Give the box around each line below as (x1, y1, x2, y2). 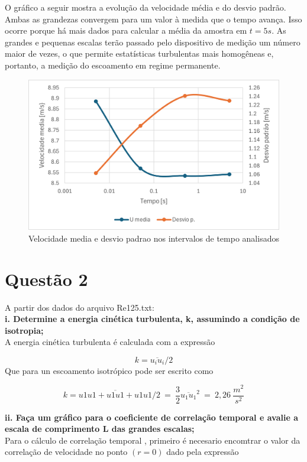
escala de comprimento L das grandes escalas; (5, 422, 195, 435)
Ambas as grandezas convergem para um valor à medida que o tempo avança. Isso (5, 12, 302, 25)
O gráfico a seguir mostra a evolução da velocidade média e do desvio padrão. (5, 1, 286, 13)
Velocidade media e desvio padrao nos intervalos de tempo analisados (28, 232, 279, 244)
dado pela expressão (166, 445, 239, 458)
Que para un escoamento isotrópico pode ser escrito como (5, 364, 214, 376)
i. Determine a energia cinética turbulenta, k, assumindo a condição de (5, 313, 300, 325)
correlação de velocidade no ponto (5, 445, 128, 458)
